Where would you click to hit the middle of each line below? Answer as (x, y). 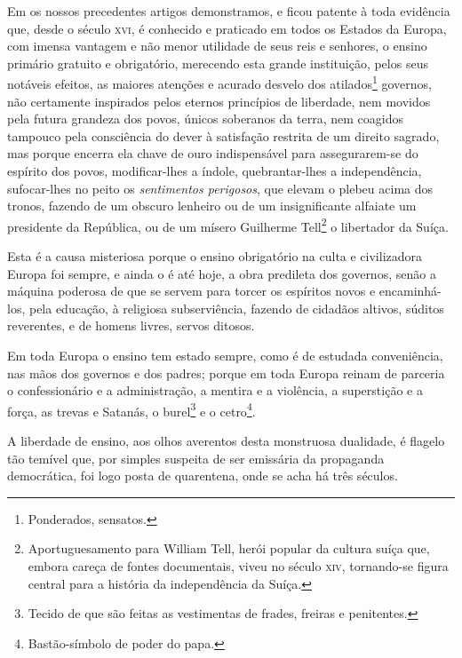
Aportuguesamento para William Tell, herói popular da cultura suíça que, (229, 548)
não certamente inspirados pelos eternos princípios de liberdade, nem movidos (219, 101)
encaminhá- (410, 291)
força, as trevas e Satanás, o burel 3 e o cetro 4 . (131, 409)
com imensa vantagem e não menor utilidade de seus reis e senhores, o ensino (217, 46)
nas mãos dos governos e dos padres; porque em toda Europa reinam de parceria (226, 373)
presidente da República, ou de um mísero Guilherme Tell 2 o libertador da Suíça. (228, 225)
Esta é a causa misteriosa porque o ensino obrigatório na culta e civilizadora (215, 256)
